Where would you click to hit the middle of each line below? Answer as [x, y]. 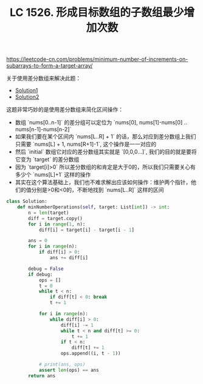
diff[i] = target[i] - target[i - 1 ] [87, 230]
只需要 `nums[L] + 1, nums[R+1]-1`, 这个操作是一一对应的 [86, 144]
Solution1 [26, 91]
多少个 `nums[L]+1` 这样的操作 [53, 175]
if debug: [40, 274]
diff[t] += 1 [88, 348]
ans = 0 [38, 241]
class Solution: [27, 202]
